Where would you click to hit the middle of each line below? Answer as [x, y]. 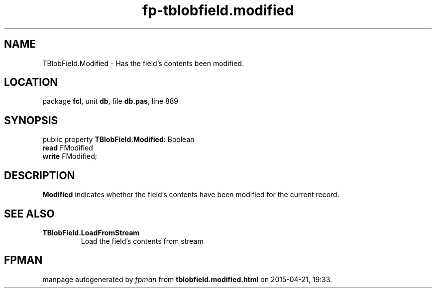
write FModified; [70, 156]
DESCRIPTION [40, 175]
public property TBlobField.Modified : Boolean [118, 140]
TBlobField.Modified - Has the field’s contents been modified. [143, 63]
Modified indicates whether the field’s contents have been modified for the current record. [191, 195]
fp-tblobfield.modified [218, 10]
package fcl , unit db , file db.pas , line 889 [110, 101]
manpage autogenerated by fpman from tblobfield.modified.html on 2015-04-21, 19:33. [187, 279]
